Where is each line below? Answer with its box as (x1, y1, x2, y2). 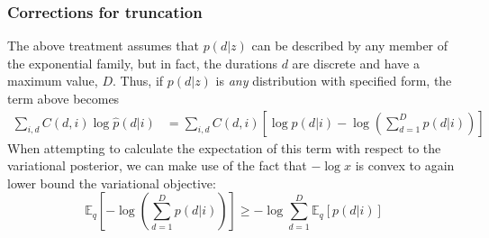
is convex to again (355, 156, 455, 175)
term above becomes (7, 89, 120, 107)
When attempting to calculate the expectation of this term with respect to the (7, 138, 441, 157)
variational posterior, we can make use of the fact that (7, 156, 307, 175)
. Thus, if (112, 71, 164, 90)
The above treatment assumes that (7, 36, 199, 55)
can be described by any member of (251, 36, 448, 55)
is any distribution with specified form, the (215, 71, 452, 90)
